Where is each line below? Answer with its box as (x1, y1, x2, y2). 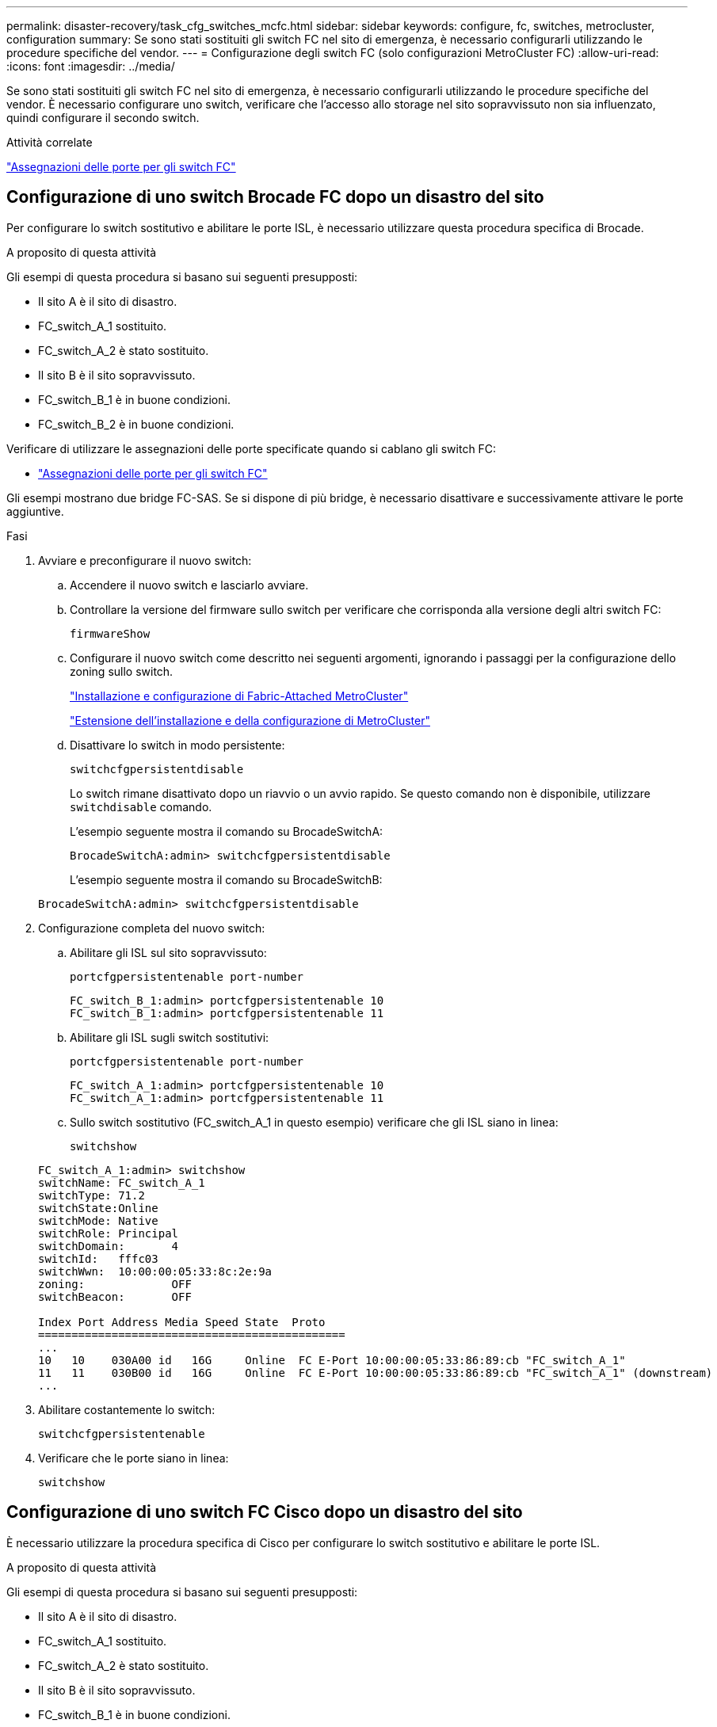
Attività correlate (6, 135, 93, 149)
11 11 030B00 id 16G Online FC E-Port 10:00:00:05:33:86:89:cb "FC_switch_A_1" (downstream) (38, 1366, 713, 1379)
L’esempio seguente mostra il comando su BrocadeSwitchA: (70, 824, 383, 838)
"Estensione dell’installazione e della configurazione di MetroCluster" (70, 713, 430, 727)
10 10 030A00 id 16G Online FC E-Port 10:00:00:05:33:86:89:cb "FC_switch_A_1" (38, 1353, 626, 1367)
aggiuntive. (6, 504, 64, 518)
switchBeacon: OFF (38, 1290, 192, 1303)
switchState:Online (38, 1201, 158, 1214)
